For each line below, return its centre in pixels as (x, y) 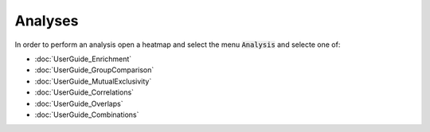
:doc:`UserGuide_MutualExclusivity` (93, 81)
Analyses (47, 21)
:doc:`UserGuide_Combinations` (87, 115)
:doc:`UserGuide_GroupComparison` (94, 70)
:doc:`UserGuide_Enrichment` (83, 59)
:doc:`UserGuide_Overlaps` (79, 103)
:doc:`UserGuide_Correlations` (84, 92)
